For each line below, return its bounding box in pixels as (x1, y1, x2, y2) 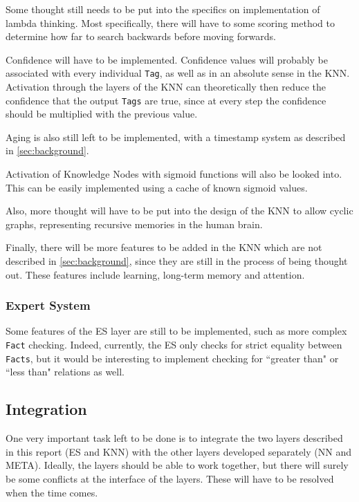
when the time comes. (6, 485, 98, 499)
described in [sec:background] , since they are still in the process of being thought (6, 254, 348, 268)
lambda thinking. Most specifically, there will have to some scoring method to (6, 15, 335, 30)
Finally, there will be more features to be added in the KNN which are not (6, 240, 322, 254)
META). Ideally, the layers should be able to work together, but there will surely (6, 458, 349, 472)
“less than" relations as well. (6, 364, 125, 379)
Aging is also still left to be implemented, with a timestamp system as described (6, 129, 346, 144)
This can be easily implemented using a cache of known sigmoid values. (6, 180, 308, 194)
